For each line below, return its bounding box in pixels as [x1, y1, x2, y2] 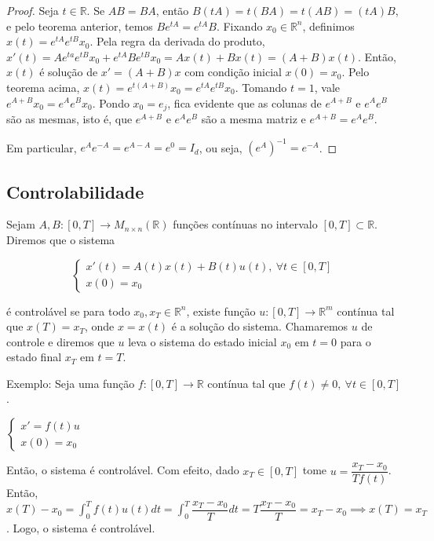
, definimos [302, 17, 355, 34]
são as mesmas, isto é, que [6, 111, 133, 127]
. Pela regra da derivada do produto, [89, 33, 265, 49]
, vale [314, 79, 341, 95]
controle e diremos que [6, 333, 115, 349]
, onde [84, 318, 115, 334]
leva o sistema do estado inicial [128, 333, 277, 349]
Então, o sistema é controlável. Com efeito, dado [6, 462, 239, 478]
